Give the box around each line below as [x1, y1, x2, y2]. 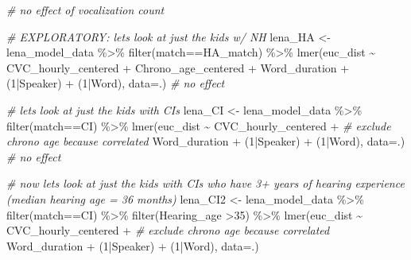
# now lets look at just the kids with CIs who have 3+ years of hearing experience [6, 175, 405, 192]
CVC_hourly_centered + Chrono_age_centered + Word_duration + [6, 59, 350, 76]
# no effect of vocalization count [6, 2, 165, 17]
